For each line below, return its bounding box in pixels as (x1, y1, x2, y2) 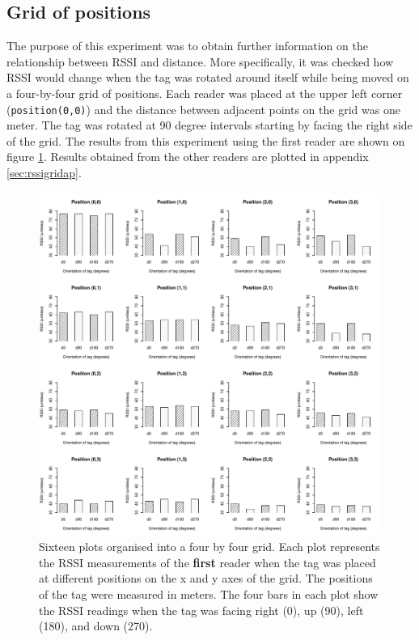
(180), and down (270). (39, 617, 153, 634)
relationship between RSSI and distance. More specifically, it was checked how (6, 53, 394, 70)
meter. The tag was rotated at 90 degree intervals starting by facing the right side (6, 117, 413, 134)
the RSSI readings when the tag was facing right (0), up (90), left (39, 601, 364, 618)
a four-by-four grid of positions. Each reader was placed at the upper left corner (6, 84, 403, 101)
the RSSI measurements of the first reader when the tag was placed (39, 553, 376, 570)
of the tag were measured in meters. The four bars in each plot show (39, 585, 379, 602)
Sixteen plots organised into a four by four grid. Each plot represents (39, 538, 380, 555)
